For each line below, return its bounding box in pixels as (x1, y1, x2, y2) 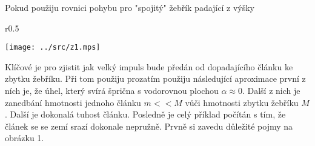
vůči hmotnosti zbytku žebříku (185, 96, 299, 108)
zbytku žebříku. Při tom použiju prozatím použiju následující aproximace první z (5, 72, 306, 85)
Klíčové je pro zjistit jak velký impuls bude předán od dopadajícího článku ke (5, 60, 293, 73)
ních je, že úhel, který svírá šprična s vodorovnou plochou (5, 84, 219, 97)
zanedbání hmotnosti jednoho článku (5, 96, 141, 108)
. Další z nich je (242, 84, 300, 97)
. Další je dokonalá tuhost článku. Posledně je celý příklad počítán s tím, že (5, 108, 286, 121)
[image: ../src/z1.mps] (5, 43, 101, 52)
